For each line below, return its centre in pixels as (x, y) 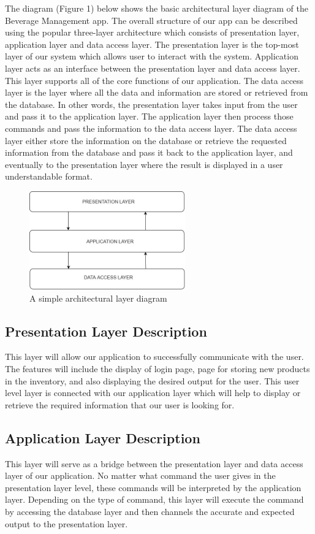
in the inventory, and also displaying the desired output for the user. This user (152, 380)
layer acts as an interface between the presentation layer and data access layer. (153, 68)
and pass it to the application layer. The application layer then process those (149, 116)
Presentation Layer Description (106, 331)
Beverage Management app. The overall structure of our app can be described (151, 20)
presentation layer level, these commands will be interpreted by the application (153, 487)
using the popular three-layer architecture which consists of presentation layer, (152, 32)
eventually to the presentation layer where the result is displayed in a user (144, 164)
